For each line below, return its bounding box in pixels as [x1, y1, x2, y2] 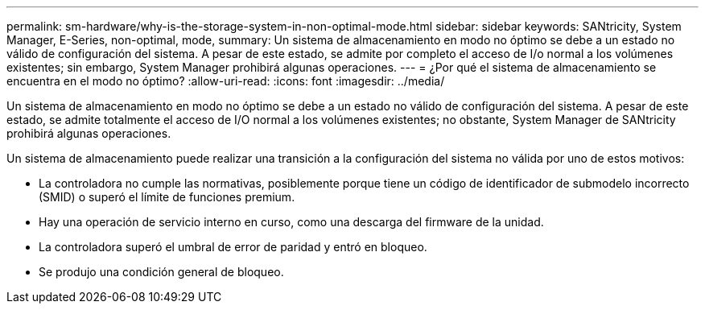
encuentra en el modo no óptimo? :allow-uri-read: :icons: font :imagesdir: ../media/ [6, 74, 445, 88]
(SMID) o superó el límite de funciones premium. [39, 190, 295, 204]
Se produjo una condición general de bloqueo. [39, 265, 284, 279]
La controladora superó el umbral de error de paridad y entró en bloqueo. [39, 240, 427, 254]
